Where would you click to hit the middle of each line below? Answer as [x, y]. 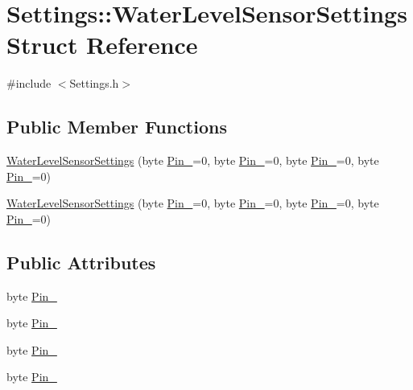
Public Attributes [81, 262]
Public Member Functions [117, 127]
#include [29, 83]
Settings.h [94, 83]
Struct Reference [102, 45]
